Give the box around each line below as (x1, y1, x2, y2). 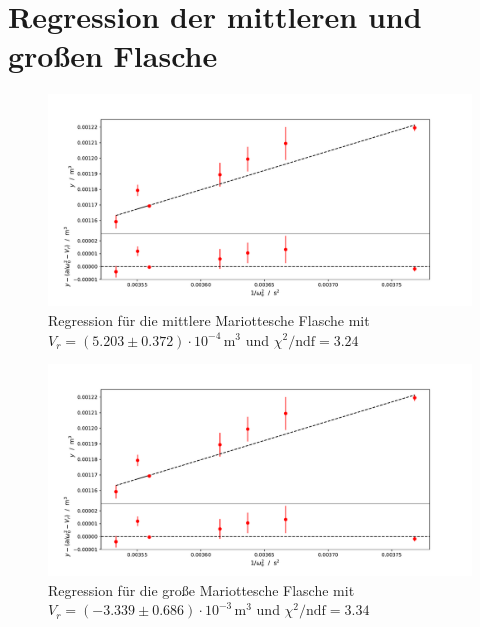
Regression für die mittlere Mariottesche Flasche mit (48, 309, 370, 330)
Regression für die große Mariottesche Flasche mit (48, 579, 355, 600)
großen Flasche (8, 35, 218, 76)
